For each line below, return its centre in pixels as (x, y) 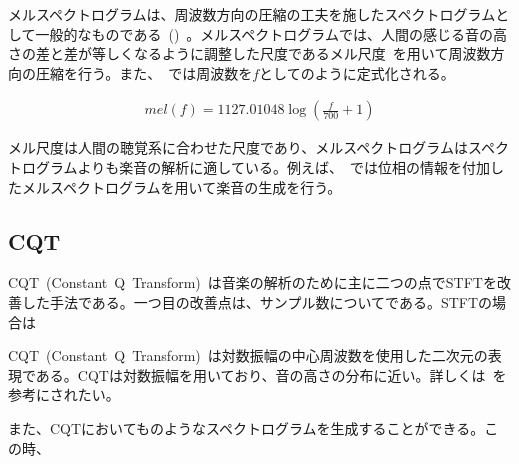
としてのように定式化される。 (357, 72)
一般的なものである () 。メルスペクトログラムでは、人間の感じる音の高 (271, 33)
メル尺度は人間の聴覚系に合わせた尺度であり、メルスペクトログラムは (238, 147)
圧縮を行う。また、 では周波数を (144, 72)
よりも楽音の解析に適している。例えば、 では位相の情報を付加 (283, 167)
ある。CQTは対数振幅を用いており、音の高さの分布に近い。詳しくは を (271, 374)
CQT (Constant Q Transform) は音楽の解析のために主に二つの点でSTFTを (252, 282)
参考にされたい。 (64, 394)
